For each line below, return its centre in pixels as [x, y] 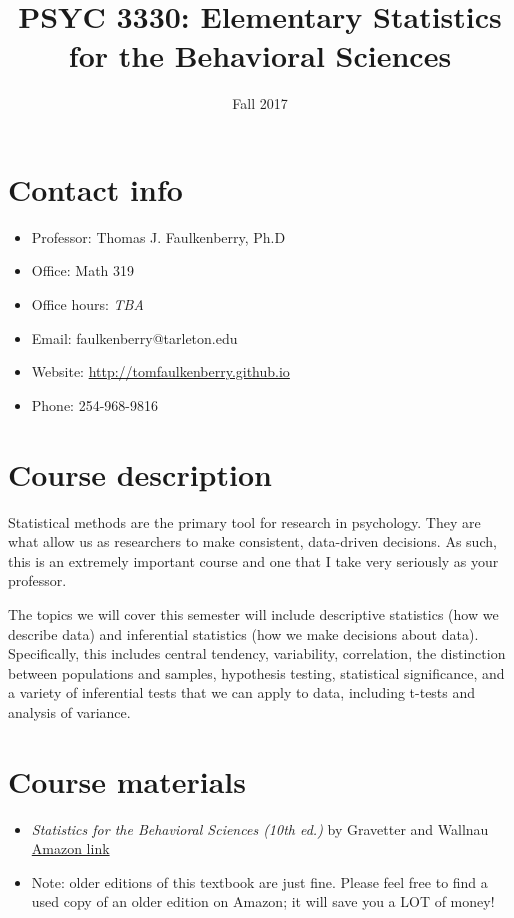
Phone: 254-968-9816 [94, 404]
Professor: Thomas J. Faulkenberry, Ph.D [158, 236]
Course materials [127, 780]
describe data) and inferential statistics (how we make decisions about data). [243, 633]
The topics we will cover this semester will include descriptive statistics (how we [253, 613]
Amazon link [70, 848]
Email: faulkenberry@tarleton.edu [134, 337]
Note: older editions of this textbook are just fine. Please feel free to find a [259, 881]
